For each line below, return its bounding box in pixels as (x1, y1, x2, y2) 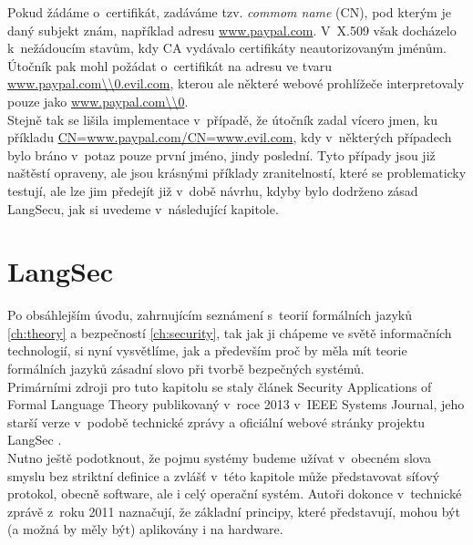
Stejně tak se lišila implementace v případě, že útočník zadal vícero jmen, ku (7, 109, 437, 129)
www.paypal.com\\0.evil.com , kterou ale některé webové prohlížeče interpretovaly (7, 74, 465, 93)
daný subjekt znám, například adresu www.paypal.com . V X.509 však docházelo (7, 20, 457, 39)
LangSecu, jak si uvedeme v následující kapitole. (7, 199, 279, 218)
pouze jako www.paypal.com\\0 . (7, 91, 189, 110)
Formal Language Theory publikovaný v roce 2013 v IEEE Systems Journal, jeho (7, 395, 465, 414)
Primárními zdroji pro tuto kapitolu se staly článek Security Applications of (7, 376, 432, 396)
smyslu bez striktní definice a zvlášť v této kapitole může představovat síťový (7, 466, 440, 485)
